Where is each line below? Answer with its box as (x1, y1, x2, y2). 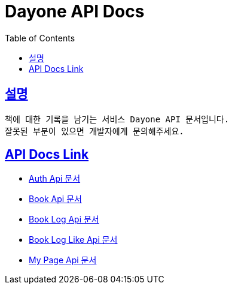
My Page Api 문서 (29, 255, 97, 266)
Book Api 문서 (29, 194, 82, 204)
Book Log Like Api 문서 (29, 234, 118, 245)
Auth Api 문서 (29, 173, 81, 184)
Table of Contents (5, 32, 75, 43)
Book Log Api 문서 (29, 214, 99, 225)
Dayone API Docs (5, 1, 145, 22)
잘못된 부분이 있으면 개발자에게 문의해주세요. (5, 126, 184, 136)
